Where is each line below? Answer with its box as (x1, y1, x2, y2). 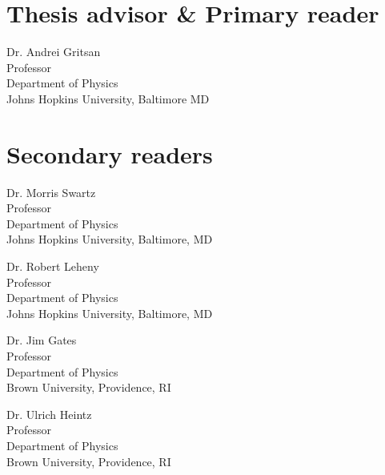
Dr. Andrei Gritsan (6, 43, 101, 60)
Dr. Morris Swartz (6, 183, 96, 200)
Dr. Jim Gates (6, 332, 77, 348)
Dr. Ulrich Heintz (6, 405, 92, 422)
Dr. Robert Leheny (6, 258, 99, 274)
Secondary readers (6, 137, 213, 170)
